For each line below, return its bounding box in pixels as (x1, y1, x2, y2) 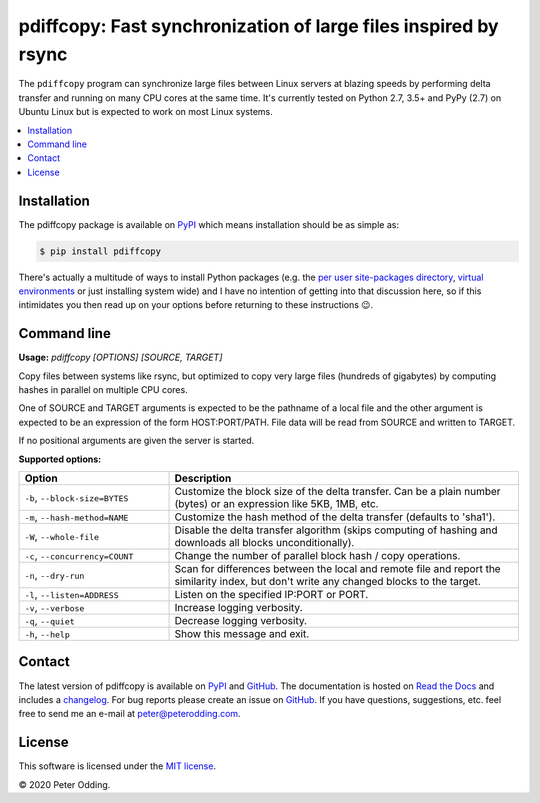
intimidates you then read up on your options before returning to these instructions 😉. (18, 299, 374, 311)
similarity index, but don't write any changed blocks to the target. (174, 574, 481, 588)
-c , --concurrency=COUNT (24, 548, 134, 562)
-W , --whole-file (24, 529, 100, 543)
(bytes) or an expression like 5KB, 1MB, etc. (174, 496, 379, 510)
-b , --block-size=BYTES (24, 490, 129, 504)
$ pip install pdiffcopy (39, 245, 162, 257)
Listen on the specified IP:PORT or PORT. (174, 587, 369, 601)
